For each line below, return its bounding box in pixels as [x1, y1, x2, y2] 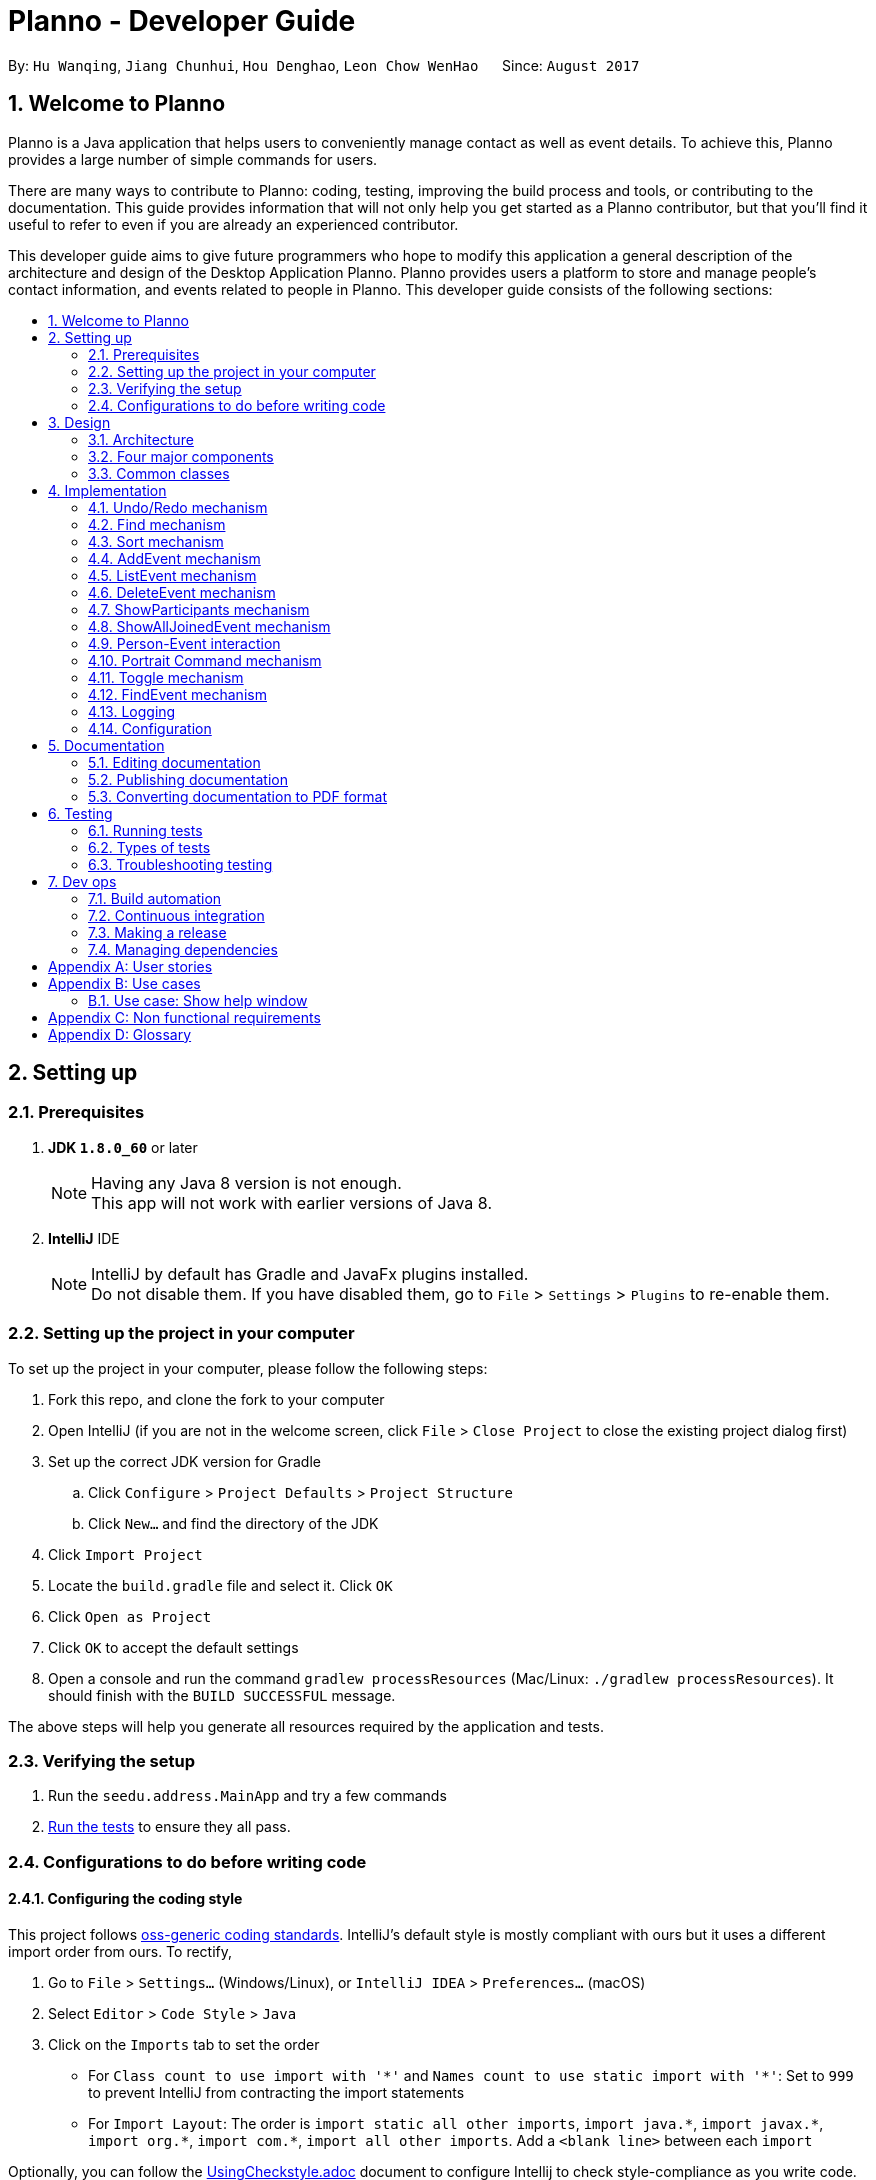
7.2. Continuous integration [88, 906, 265, 924]
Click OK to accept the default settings [48, 1638, 299, 1656]
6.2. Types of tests [88, 838, 211, 856]
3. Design [48, 413, 111, 431]
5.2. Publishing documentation [88, 770, 288, 788]
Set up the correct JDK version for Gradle [48, 1452, 321, 1470]
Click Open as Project [48, 1607, 212, 1625]
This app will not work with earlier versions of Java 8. [91, 1192, 492, 1213]
